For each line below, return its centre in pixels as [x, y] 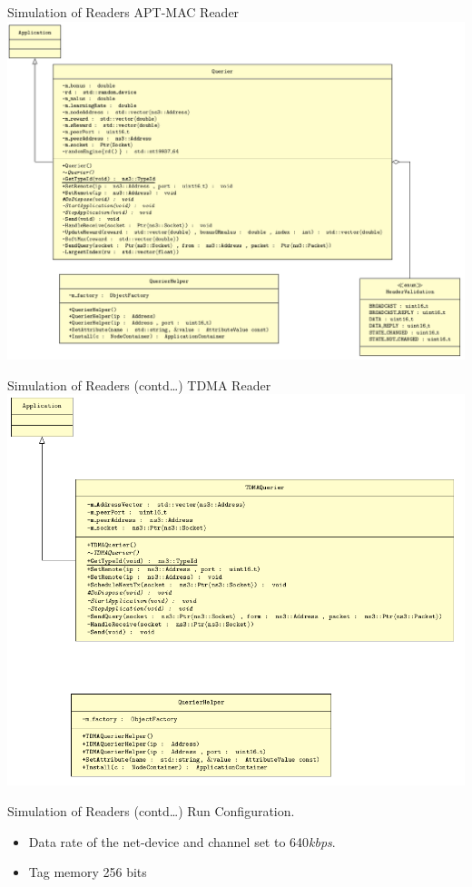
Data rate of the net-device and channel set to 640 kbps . [182, 841]
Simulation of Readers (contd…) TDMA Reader [139, 384]
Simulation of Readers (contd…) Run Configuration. [151, 811]
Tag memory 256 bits [88, 872]
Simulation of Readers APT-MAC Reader [123, 12]
